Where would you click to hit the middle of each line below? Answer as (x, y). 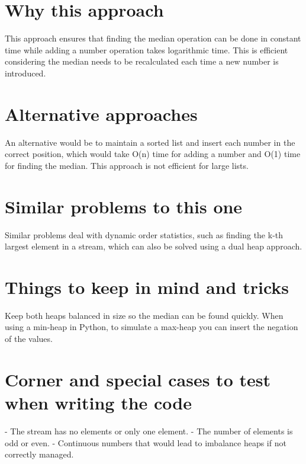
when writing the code (99, 402)
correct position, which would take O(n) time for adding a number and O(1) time (153, 154)
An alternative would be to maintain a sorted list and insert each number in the (150, 142)
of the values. (29, 339)
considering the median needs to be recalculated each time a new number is (142, 61)
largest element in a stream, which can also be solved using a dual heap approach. (154, 246)
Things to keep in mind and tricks (147, 287)
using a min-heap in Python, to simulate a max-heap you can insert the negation (152, 327)
